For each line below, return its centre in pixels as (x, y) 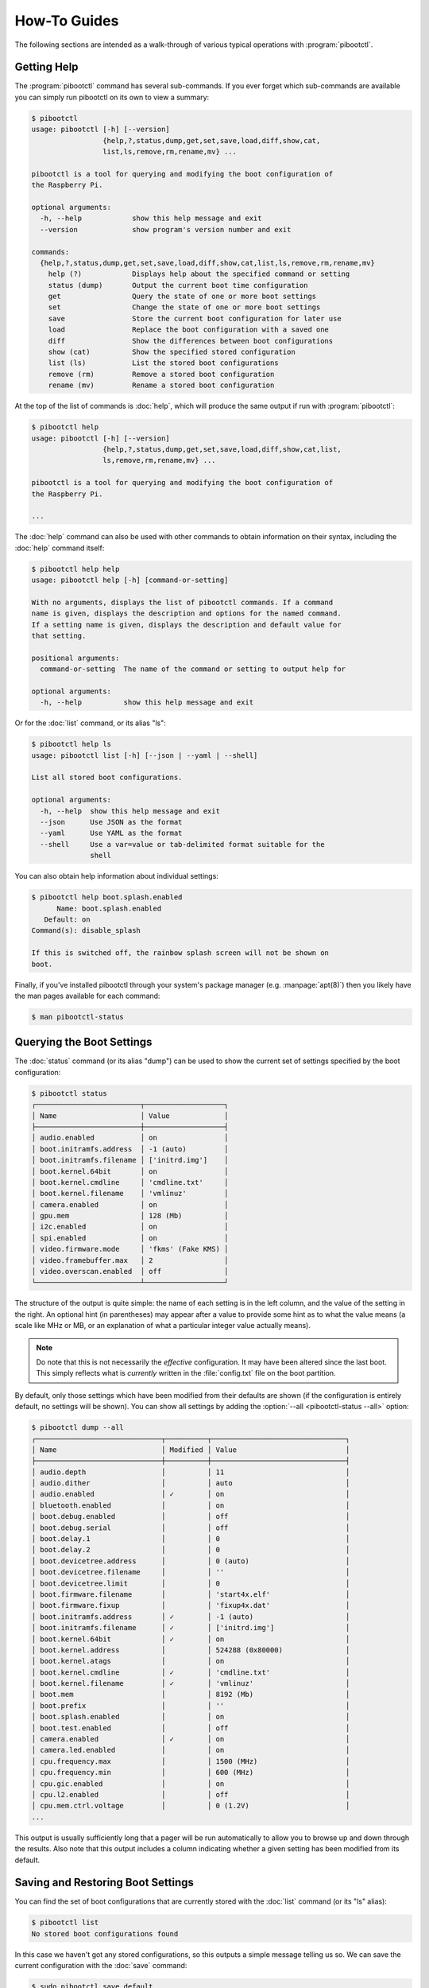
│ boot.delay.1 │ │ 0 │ (191, 1539)
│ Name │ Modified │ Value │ (191, 1450)
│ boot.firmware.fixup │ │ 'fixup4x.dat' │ (191, 1606)
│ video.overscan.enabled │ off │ (130, 1272)
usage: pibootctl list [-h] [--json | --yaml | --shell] (145, 755)
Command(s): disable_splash (86, 931)
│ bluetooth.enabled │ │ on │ (191, 1505)
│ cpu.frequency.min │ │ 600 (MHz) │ (191, 1773)
